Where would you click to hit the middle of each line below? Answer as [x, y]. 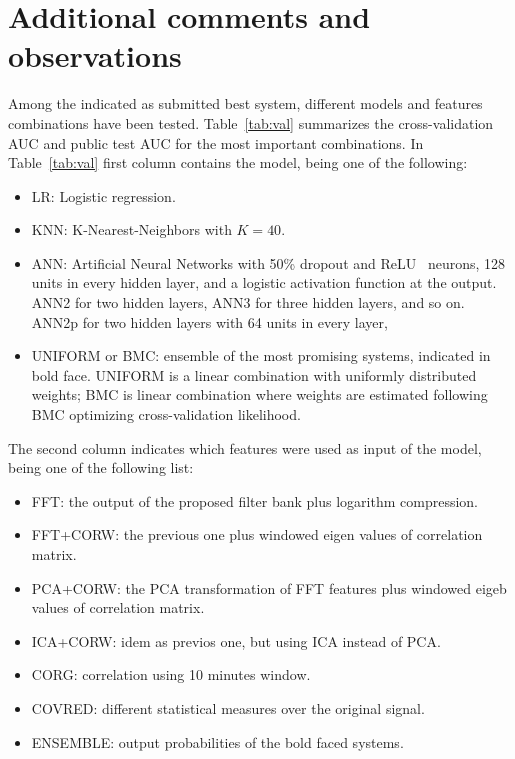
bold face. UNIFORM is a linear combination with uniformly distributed [254, 374]
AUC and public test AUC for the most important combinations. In [216, 142]
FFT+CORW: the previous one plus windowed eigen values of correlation [257, 534]
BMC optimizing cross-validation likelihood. [166, 414]
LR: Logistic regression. [103, 195]
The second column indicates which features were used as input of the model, [245, 447]
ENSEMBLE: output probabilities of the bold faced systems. [217, 741]
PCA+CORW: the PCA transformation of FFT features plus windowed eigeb [269, 587]
